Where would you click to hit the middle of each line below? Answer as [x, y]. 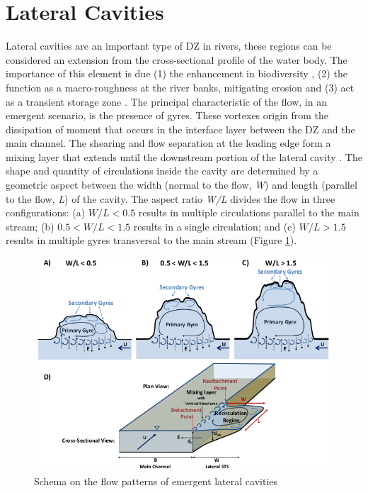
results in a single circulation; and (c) [214, 226]
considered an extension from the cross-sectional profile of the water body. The [177, 59]
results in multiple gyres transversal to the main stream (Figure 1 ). [151, 240]
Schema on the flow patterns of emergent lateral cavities [156, 481]
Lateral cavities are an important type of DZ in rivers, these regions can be [169, 46]
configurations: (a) [46, 212]
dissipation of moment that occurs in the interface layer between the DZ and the [180, 129]
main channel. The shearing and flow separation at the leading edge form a [168, 143]
